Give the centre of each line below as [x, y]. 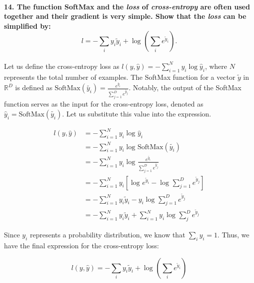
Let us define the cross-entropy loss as [62, 66]
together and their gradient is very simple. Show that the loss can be [125, 16]
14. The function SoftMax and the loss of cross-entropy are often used [127, 6]
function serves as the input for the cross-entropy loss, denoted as [104, 104]
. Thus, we [233, 235]
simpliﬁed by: [28, 26]
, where [216, 66]
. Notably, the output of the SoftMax [185, 87]
